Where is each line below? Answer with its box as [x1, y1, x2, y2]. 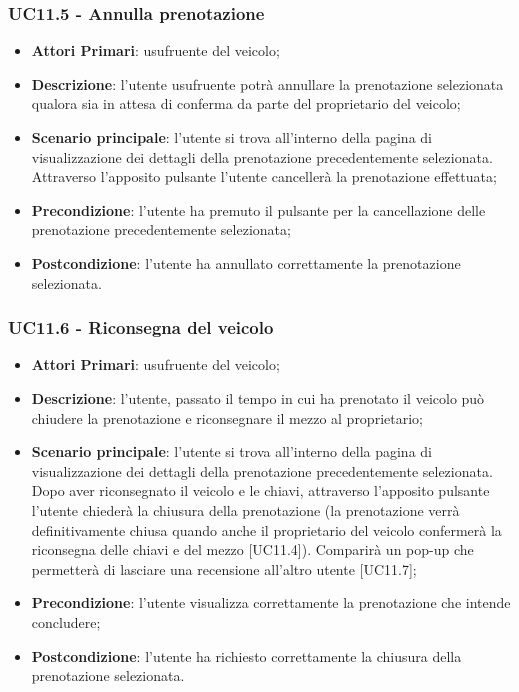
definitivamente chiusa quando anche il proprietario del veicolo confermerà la [31, 519, 502, 540]
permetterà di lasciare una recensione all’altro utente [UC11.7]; [31, 558, 417, 579]
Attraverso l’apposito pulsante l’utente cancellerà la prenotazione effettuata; [31, 166, 497, 187]
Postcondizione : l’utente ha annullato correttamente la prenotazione [31, 252, 461, 273]
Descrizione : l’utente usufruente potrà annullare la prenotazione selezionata [31, 73, 504, 94]
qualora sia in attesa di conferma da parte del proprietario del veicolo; [31, 93, 461, 114]
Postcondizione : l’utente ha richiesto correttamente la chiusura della [31, 645, 462, 666]
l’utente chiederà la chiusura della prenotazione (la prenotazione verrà [31, 499, 460, 520]
